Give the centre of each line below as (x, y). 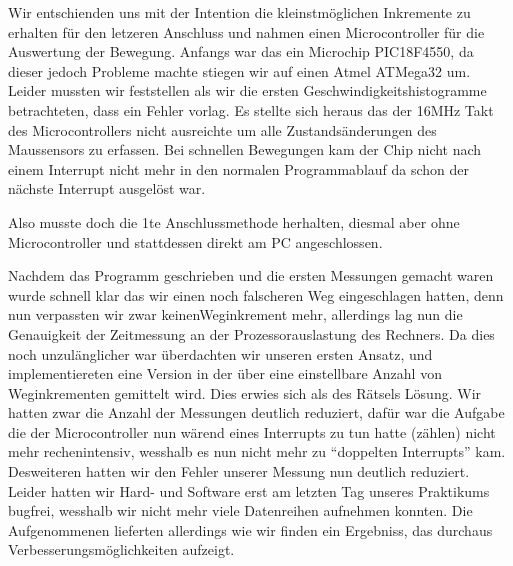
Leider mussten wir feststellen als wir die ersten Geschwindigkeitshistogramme (247, 90)
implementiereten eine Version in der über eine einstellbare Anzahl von (225, 373)
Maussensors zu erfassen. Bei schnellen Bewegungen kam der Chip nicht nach (245, 149)
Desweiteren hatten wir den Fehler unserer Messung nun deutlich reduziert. (239, 471)
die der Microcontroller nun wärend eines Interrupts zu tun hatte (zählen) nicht (252, 431)
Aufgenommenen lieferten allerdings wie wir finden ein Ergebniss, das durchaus (250, 529)
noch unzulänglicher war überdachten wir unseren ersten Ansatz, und (220, 353)
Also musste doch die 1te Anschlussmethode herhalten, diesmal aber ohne (234, 221)
